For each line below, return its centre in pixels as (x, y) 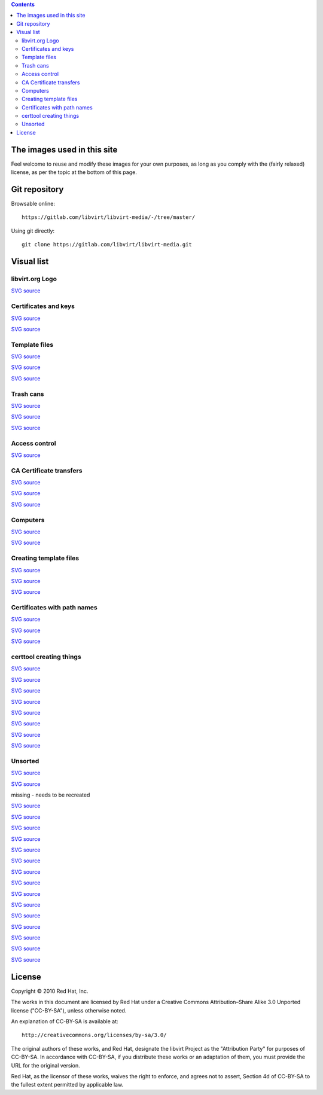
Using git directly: (33, 231)
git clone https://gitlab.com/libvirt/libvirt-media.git (107, 245)
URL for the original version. (45, 1065)
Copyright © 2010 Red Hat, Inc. (50, 991)
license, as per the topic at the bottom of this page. (74, 172)
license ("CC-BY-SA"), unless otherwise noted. (69, 1010)
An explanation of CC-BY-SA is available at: (65, 1021)
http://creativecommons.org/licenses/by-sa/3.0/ (94, 1035)
